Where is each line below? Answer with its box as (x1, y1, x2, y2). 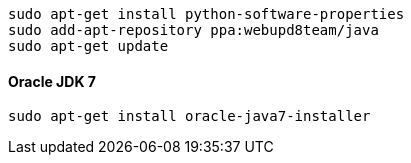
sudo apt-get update (8, 38, 169, 54)
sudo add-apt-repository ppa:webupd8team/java (8, 22, 379, 38)
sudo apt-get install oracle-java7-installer (8, 108, 371, 125)
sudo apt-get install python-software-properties (8, 6, 405, 22)
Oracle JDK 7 (8, 72, 96, 90)
